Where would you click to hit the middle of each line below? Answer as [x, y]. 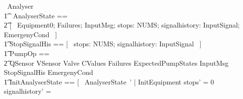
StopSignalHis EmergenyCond [49, 72]
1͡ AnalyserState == [36, 15]
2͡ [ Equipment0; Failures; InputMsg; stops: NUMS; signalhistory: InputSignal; [122, 25]
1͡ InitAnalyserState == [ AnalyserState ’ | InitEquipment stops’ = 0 [109, 81]
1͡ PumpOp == [27, 53]
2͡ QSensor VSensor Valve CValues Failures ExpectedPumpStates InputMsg [116, 63]
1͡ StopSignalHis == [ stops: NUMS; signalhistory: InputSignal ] [103, 44]
